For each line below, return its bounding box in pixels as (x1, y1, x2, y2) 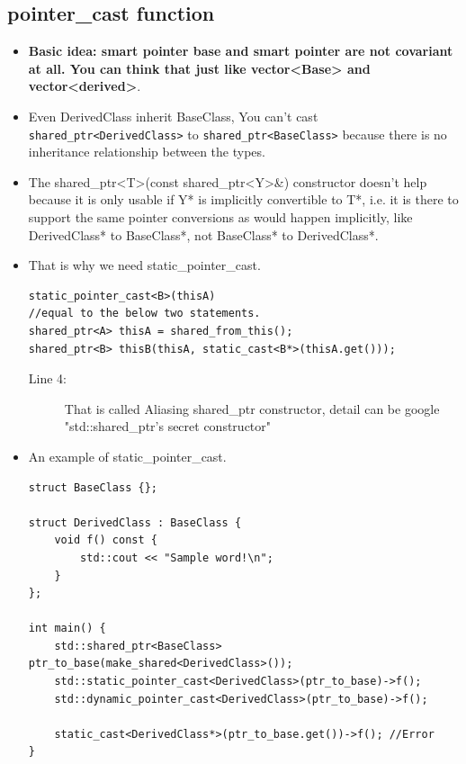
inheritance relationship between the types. (28, 142, 265, 161)
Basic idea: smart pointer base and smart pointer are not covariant (28, 41, 453, 60)
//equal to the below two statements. (28, 307, 261, 320)
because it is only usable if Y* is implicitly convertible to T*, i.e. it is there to (28, 190, 459, 209)
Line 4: (28, 369, 67, 388)
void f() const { (54, 534, 157, 547)
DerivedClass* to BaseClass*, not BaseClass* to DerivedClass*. (28, 225, 379, 244)
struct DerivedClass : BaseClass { (28, 516, 242, 529)
